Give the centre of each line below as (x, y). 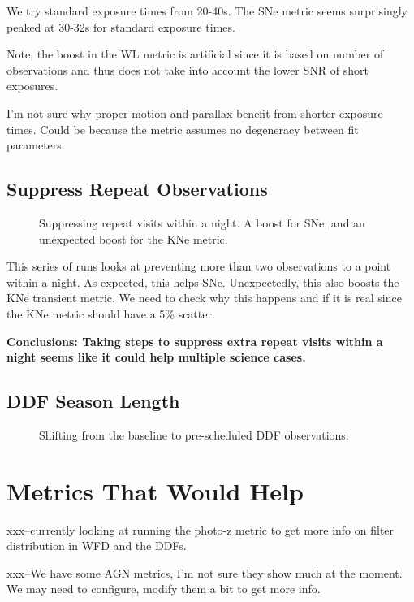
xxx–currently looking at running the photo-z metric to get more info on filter (201, 529)
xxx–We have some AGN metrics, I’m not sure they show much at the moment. (205, 572)
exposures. (32, 86)
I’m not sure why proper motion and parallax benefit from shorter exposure (195, 113)
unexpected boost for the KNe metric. (134, 238)
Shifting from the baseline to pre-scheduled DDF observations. (194, 434)
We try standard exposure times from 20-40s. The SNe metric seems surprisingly (207, 11)
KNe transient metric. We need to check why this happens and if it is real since (204, 298)
